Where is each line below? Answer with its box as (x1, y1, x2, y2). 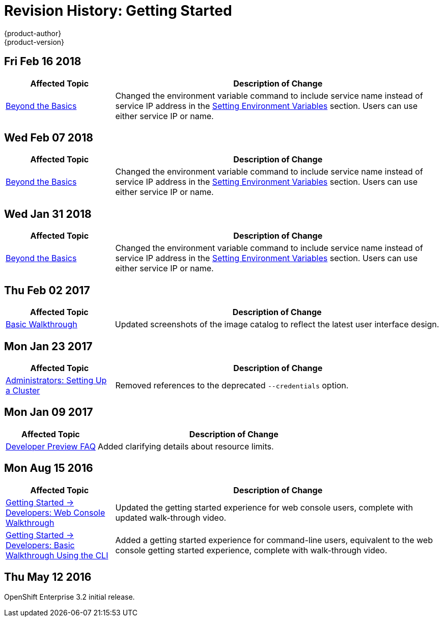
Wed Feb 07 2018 (4, 131, 93, 145)
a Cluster (6, 385, 40, 396)
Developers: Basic (6, 540, 75, 550)
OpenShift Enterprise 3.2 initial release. (4, 592, 135, 601)
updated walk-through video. (115, 512, 227, 523)
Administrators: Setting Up (6, 375, 107, 385)
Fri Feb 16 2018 (4, 55, 81, 68)
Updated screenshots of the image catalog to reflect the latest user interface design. (115, 319, 439, 330)
